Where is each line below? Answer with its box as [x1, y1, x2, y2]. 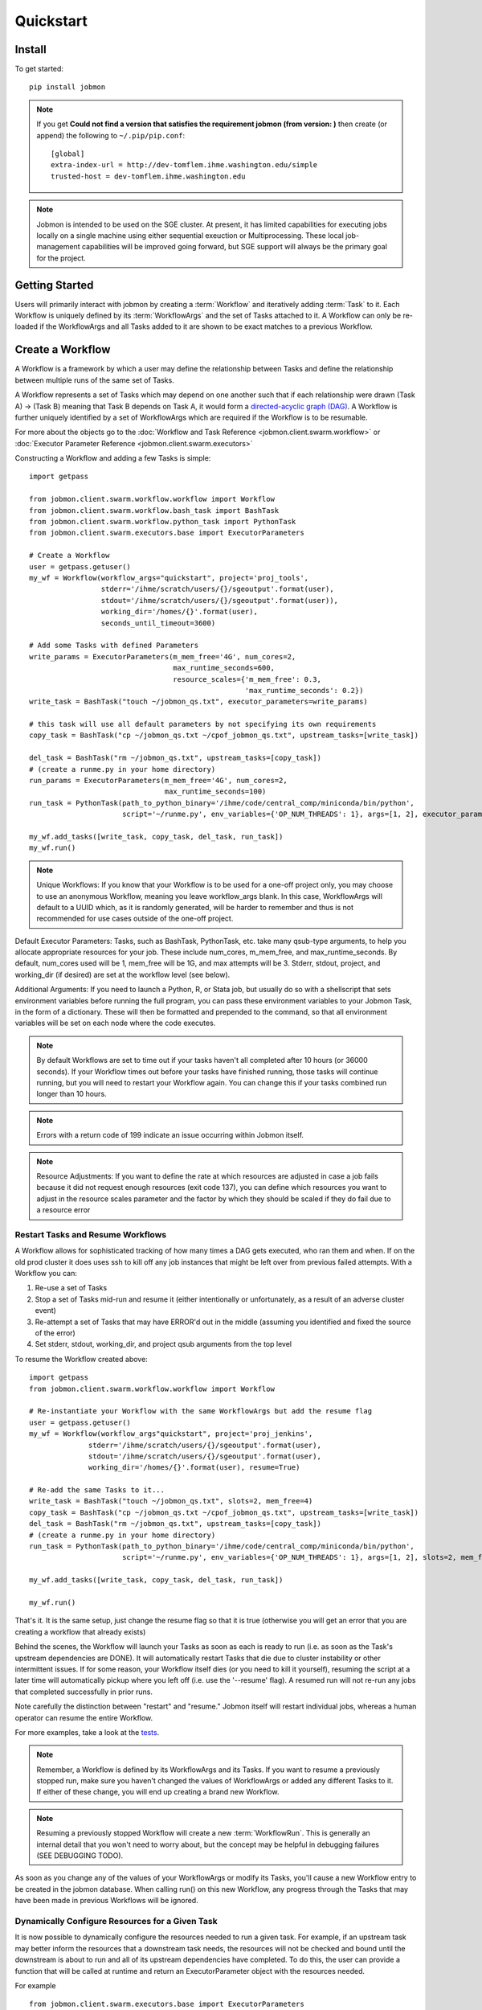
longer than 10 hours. [36, 1089, 108, 1099]
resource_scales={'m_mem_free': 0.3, [173, 675, 321, 683]
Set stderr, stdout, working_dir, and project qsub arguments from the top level [35, 1339, 292, 1349]
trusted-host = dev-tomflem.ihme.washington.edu [51, 171, 246, 181]
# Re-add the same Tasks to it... [29, 1486, 165, 1495]
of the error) [35, 1328, 76, 1338]
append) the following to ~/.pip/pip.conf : [36, 130, 186, 140]
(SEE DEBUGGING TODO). [36, 1851, 124, 1860]
